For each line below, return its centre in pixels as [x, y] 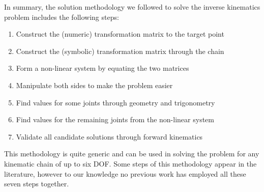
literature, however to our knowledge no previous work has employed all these [125, 173]
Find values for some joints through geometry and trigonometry [115, 102]
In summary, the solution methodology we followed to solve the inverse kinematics [132, 7]
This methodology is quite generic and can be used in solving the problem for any [132, 154]
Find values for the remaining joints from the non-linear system [115, 119]
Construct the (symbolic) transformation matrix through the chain [120, 51]
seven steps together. [37, 184]
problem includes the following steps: [62, 17]
